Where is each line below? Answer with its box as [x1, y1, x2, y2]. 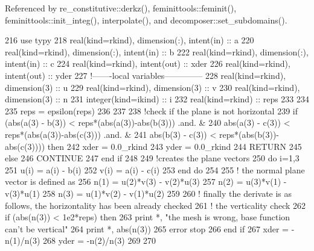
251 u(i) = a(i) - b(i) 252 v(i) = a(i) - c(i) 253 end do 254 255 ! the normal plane [5, 163, 305, 176]
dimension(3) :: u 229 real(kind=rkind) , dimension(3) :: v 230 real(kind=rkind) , [5, 81, 300, 93]
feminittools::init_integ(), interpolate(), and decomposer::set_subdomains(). [5, 13, 287, 26]
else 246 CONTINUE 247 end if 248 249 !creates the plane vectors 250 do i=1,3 [5, 152, 300, 164]
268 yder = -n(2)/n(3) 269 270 [43, 234, 156, 247]
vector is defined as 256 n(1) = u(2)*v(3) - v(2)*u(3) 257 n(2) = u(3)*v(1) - [5, 175, 287, 188]
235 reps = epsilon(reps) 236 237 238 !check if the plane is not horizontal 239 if [5, 104, 298, 117]
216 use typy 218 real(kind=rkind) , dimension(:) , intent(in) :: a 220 [5, 34, 254, 46]
